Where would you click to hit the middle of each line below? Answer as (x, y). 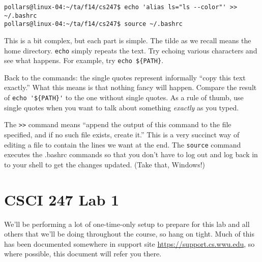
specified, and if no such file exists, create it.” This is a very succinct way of (122, 134)
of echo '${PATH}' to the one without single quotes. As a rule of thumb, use (124, 97)
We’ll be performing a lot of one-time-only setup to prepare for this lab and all (127, 224)
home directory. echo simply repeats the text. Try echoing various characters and (131, 50)
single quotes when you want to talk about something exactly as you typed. (122, 107)
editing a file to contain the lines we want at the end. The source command (123, 144)
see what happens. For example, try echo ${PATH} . (84, 60)
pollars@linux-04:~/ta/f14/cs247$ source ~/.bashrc (93, 24)
